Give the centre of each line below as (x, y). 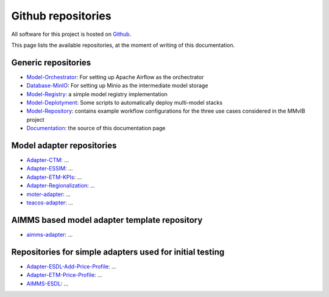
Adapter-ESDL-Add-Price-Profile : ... (71, 266)
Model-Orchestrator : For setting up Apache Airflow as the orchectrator (115, 77)
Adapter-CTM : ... (48, 160)
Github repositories (62, 16)
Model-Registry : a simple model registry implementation (97, 94)
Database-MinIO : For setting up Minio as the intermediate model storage (117, 86)
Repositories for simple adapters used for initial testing (118, 252)
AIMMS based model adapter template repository (107, 220)
